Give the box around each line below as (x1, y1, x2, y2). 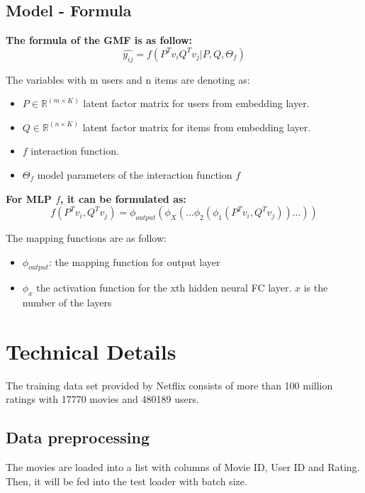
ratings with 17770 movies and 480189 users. (6, 392, 199, 406)
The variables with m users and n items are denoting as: (6, 72, 250, 87)
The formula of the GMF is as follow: (6, 33, 193, 48)
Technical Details (6, 336, 176, 365)
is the (303, 280, 328, 295)
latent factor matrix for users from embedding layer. (83, 96, 310, 111)
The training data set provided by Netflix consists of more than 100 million (6, 377, 333, 392)
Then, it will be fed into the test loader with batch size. (6, 473, 247, 488)
